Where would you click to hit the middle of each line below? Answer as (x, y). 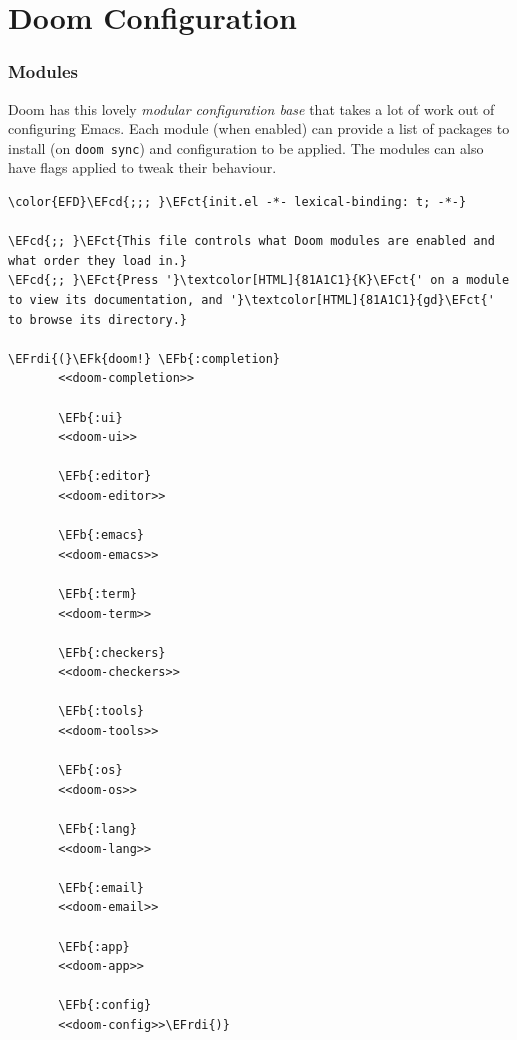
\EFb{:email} (101, 887)
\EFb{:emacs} (101, 535)
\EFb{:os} (90, 770)
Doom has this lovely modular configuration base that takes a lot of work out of (251, 108)
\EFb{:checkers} (112, 652)
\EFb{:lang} (97, 829)
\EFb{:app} (94, 946)
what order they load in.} (97, 260)
